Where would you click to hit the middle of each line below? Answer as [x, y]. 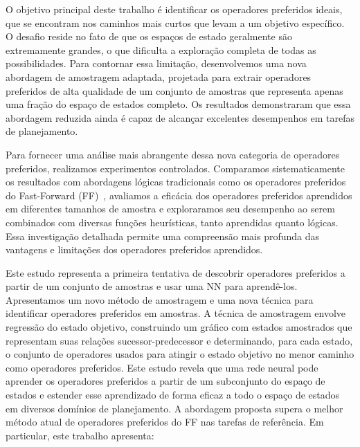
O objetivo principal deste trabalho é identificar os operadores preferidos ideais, [174, 9]
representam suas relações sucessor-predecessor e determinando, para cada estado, [179, 340]
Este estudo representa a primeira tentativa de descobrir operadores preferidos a [175, 272]
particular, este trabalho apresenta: [80, 435]
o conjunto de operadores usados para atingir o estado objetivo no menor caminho [180, 354]
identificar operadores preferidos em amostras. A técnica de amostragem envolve [175, 313]
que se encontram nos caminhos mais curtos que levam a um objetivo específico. [175, 22]
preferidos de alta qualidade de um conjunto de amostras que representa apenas [174, 90]
